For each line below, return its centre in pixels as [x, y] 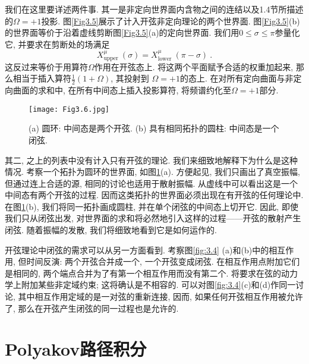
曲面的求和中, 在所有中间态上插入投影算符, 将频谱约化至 [122, 90]
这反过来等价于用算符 [46, 66]
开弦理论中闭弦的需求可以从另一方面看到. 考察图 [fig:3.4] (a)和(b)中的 [137, 250]
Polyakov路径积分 [76, 349]
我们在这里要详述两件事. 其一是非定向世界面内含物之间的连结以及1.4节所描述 [154, 9]
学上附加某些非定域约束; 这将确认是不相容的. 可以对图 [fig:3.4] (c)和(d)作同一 [150, 285]
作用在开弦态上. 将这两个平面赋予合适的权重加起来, [194, 66]
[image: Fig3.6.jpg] [69, 109]
